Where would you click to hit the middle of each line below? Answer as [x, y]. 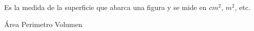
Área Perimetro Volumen [43, 24]
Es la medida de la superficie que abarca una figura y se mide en [105, 7]
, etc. [242, 7]
